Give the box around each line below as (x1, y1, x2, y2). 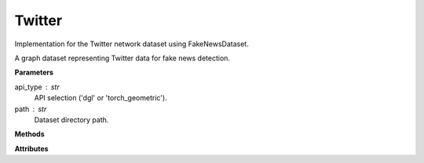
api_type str (14, 82, 60, 92)
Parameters (14, 67, 54, 78)
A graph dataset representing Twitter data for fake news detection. (14, 53, 231, 63)
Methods (14, 129, 45, 139)
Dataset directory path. (34, 114, 109, 125)
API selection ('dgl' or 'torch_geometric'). (34, 93, 168, 103)
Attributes (14, 143, 49, 153)
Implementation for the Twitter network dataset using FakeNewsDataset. (14, 39, 249, 49)
